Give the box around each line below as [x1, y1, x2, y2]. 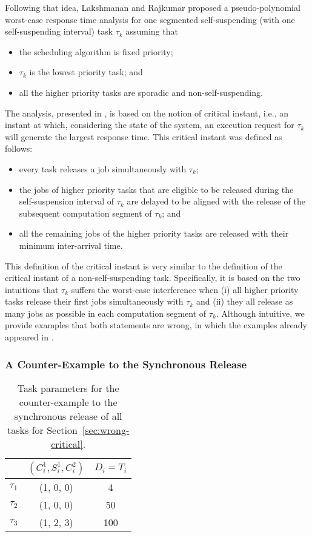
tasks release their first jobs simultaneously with [5, 295, 184, 308]
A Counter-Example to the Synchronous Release [5, 356, 247, 371]
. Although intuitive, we [216, 306, 305, 319]
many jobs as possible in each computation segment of [5, 306, 207, 319]
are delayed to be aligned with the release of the [127, 195, 305, 208]
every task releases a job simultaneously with [19, 162, 187, 175]
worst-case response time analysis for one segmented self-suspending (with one [5, 13, 295, 25]
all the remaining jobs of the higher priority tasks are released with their [19, 227, 289, 240]
